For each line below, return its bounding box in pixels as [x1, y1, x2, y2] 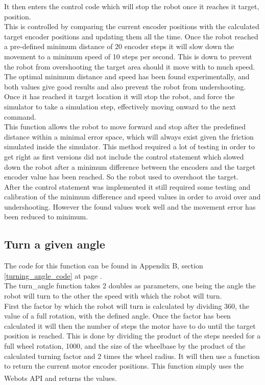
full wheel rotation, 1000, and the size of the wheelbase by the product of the [4, 341, 246, 351]
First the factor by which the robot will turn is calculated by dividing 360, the [4, 300, 250, 311]
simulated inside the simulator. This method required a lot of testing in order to [4, 141, 255, 152]
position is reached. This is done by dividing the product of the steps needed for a [4, 330, 261, 341]
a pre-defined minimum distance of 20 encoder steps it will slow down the [4, 41, 234, 52]
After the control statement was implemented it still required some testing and [4, 181, 251, 192]
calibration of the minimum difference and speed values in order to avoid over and [4, 191, 261, 202]
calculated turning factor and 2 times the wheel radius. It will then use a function [4, 350, 260, 361]
